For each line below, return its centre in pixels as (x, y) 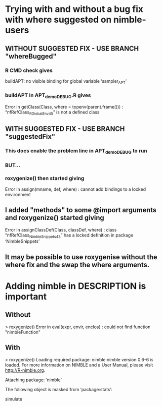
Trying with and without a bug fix (74, 9)
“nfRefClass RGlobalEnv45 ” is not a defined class (52, 113)
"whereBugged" (31, 56)
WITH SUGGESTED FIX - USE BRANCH (65, 129)
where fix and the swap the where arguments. (77, 264)
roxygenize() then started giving (45, 178)
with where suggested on (59, 20)
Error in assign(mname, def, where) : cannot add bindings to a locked (76, 189)
